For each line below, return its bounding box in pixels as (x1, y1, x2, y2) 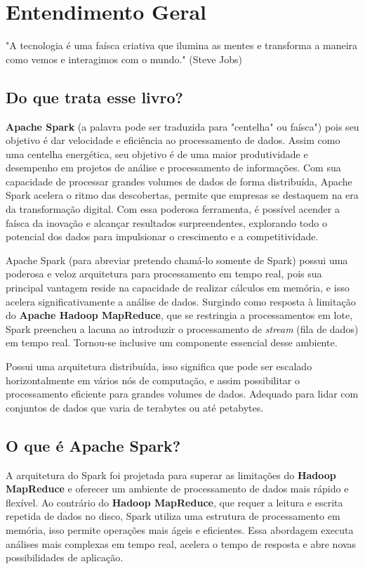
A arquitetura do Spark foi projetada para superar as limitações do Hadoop (6, 467, 336, 482)
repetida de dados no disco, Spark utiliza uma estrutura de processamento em (6, 509, 340, 523)
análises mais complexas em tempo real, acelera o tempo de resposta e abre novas (6, 536, 357, 551)
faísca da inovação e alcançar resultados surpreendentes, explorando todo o (6, 215, 327, 230)
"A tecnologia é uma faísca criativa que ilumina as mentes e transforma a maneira (6, 38, 358, 53)
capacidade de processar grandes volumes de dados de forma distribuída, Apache (6, 174, 352, 188)
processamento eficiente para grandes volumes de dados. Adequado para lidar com (6, 386, 359, 401)
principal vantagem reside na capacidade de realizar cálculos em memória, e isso (6, 280, 350, 295)
